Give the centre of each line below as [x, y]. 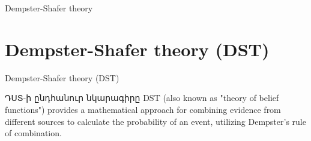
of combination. [33, 133]
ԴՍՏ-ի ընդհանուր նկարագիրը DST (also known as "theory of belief [142, 98]
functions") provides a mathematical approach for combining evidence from [143, 109]
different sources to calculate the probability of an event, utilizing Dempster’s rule [155, 121]
